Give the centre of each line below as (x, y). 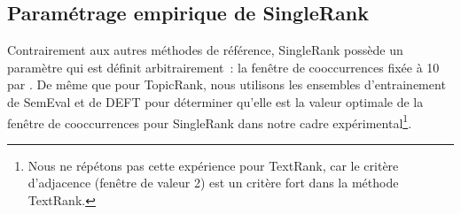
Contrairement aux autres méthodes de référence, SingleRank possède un (205, 50)
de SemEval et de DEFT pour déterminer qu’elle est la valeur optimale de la (215, 101)
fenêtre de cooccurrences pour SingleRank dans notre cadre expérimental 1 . (210, 121)
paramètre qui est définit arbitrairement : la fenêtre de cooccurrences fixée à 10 (223, 67)
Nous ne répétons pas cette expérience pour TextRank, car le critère (213, 165)
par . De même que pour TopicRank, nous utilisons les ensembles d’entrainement (227, 84)
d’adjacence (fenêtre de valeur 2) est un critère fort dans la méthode (213, 183)
